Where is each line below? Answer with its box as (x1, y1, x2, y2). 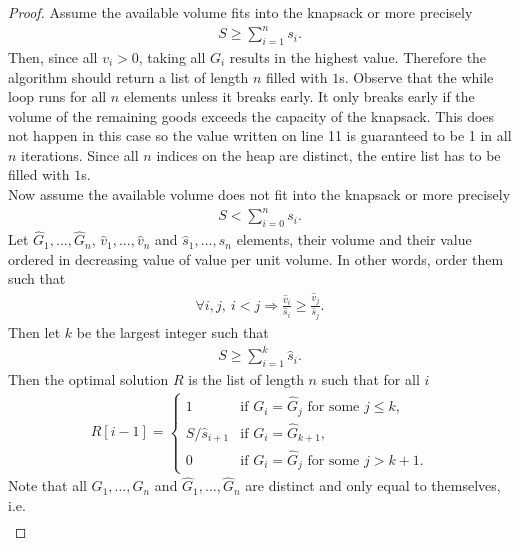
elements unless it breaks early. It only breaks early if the (123, 86, 475, 107)
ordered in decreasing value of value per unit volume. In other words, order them (8, 248, 504, 269)
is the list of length (188, 368, 304, 389)
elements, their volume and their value (236, 229, 472, 250)
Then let (8, 322, 61, 343)
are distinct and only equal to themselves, (245, 475, 501, 496)
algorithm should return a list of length (8, 66, 249, 87)
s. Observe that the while (339, 66, 494, 87)
